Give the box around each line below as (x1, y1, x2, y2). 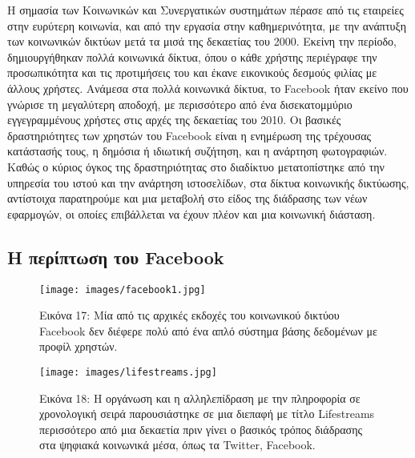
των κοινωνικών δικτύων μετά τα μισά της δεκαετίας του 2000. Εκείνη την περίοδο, (7, 33, 397, 50)
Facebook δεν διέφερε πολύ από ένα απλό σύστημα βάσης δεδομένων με (39, 322, 377, 339)
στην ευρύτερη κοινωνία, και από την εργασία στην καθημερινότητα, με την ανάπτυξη (7, 17, 407, 34)
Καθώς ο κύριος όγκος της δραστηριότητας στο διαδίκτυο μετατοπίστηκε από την (7, 158, 385, 175)
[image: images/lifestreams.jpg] (39, 366, 217, 378)
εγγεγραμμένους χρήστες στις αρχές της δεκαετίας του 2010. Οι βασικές (7, 111, 341, 128)
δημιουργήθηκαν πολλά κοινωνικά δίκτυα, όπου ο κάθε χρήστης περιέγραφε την (7, 48, 377, 65)
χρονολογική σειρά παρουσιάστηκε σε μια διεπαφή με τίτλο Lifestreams (39, 405, 375, 422)
